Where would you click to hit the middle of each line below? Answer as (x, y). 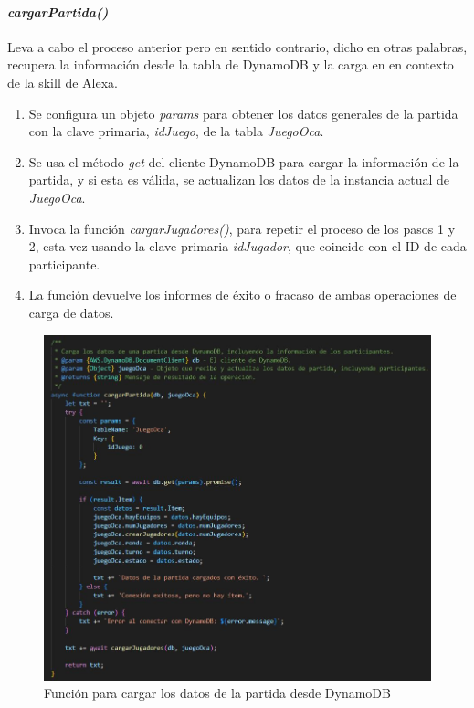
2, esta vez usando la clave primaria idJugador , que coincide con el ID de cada (248, 246)
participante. (64, 264)
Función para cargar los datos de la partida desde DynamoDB (217, 693)
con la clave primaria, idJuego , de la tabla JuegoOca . (176, 131)
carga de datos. (71, 312)
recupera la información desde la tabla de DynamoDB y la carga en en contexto (231, 64)
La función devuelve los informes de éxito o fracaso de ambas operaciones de (242, 295)
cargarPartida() (58, 11)
